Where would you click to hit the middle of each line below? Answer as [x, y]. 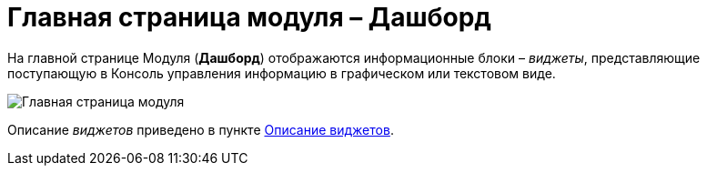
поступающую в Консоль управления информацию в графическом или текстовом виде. [282, 73]
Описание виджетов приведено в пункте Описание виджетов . [201, 129]
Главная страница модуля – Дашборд [249, 17]
